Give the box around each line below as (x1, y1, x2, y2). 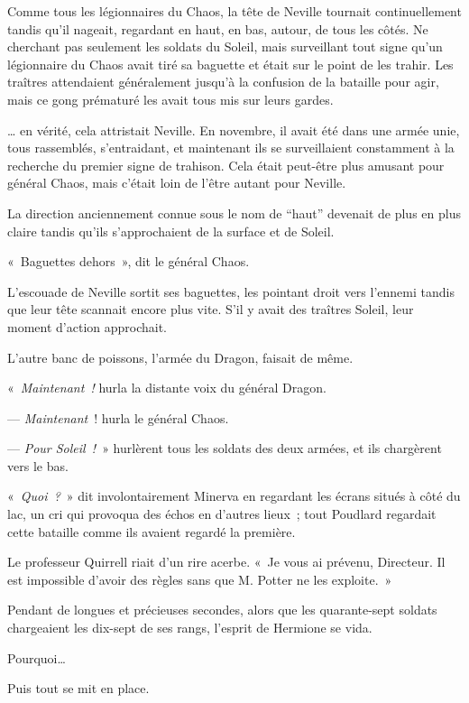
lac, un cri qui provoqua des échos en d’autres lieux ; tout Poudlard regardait (7, 504, 437, 523)
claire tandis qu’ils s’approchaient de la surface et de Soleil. (7, 221, 335, 240)
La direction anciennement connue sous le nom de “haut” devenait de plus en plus (7, 203, 461, 222)
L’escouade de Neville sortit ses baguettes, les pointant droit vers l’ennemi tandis (7, 282, 455, 301)
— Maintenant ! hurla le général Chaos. (7, 408, 229, 427)
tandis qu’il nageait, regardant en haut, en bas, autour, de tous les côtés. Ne (7, 19, 428, 38)
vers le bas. (7, 456, 69, 475)
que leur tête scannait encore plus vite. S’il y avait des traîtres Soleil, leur (7, 300, 414, 319)
